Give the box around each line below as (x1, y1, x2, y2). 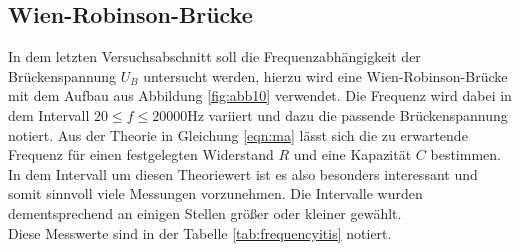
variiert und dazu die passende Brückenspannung (208, 104, 508, 125)
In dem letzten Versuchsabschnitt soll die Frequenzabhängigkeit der (8, 46, 421, 67)
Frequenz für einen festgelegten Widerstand (8, 144, 274, 165)
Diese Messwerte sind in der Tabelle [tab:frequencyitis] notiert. (8, 222, 392, 243)
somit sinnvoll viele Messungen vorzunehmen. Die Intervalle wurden (8, 183, 423, 204)
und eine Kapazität (293, 144, 412, 165)
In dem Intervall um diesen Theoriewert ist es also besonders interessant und (8, 163, 478, 184)
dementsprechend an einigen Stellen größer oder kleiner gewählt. (8, 202, 402, 223)
